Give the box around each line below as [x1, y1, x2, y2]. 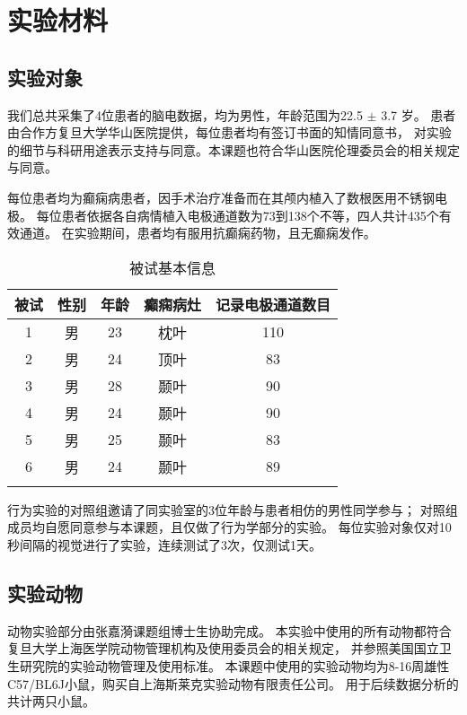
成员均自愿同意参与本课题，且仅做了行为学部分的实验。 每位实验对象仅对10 [7, 518, 452, 536]
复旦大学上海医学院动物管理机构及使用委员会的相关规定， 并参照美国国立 [7, 639, 439, 658]
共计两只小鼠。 [7, 692, 95, 711]
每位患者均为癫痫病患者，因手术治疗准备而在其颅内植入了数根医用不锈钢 [7, 187, 435, 206]
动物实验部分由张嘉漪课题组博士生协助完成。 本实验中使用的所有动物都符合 [7, 621, 452, 640]
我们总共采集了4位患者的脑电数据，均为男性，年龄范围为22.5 [7, 105, 363, 124]
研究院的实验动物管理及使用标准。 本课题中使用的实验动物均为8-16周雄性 [19, 656, 450, 675]
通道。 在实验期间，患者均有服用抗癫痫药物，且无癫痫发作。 [19, 223, 376, 242]
